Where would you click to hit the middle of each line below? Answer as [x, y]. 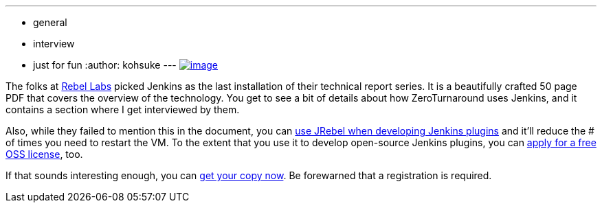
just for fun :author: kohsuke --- [105, 65]
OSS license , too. [44, 154]
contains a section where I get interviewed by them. [123, 109]
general [50, 22]
